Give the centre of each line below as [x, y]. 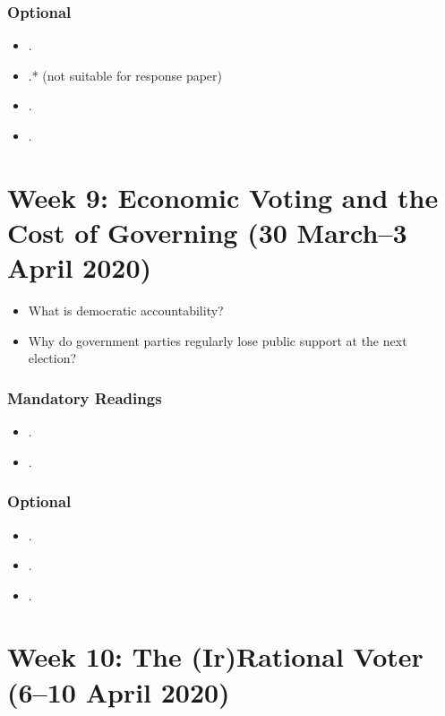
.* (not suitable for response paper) [125, 75]
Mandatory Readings [85, 397]
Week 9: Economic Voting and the [223, 197]
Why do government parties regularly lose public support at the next [218, 340]
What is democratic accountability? [126, 311]
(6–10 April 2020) [119, 691]
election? [52, 358]
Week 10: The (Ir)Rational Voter [215, 656]
